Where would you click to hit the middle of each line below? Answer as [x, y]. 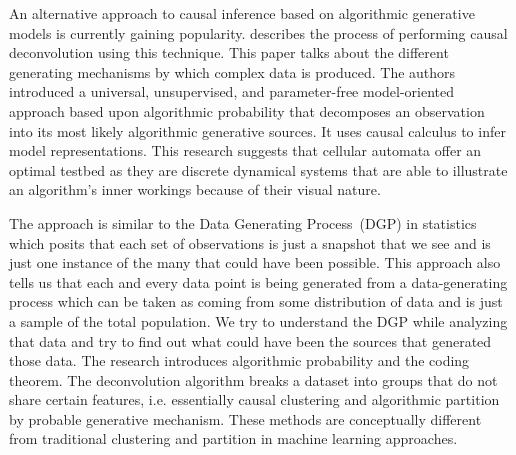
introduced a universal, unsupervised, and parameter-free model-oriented [232, 91]
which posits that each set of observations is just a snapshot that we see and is [250, 242]
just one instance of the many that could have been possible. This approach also [255, 262]
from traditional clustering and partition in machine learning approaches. [233, 438]
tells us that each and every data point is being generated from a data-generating [258, 281]
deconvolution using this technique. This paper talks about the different [229, 52]
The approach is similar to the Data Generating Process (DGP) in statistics [243, 222]
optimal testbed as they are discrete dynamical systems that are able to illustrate [258, 169]
